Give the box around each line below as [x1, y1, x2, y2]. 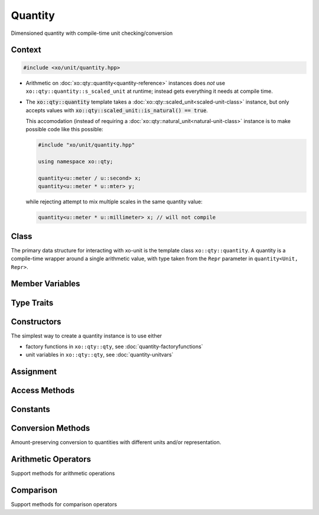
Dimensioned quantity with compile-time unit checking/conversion [11, 30, 173, 37]
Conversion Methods [11, 423, 90, 433]
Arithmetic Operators [11, 454, 92, 464]
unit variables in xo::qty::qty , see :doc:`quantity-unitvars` [25, 351, 174, 358]
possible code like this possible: [25, 126, 103, 133]
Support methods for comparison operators [11, 501, 118, 508]
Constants [11, 404, 50, 414]
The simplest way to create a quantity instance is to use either [11, 332, 162, 339]
